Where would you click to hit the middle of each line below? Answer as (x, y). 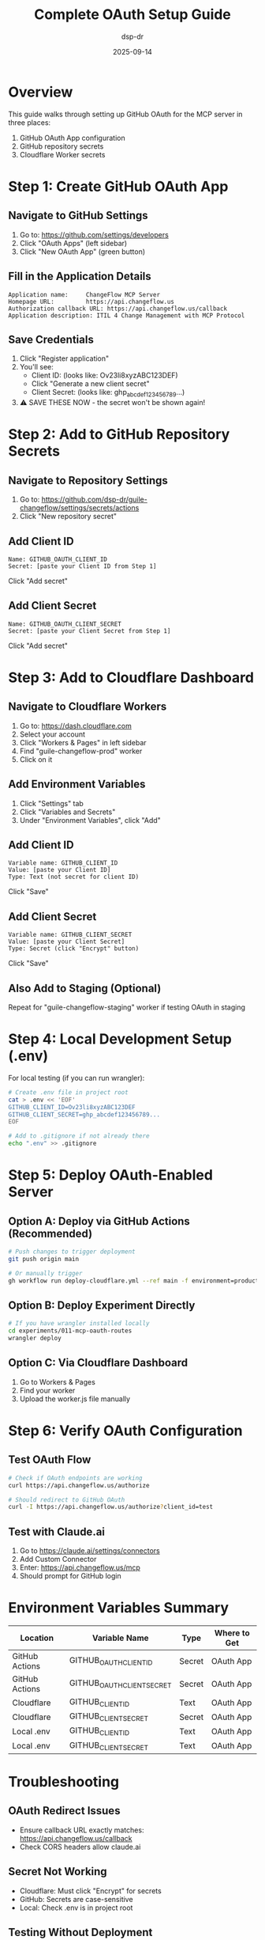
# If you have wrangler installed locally (79, 1324)
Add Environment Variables (77, 784)
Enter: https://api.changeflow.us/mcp (80, 1567)
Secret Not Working (58, 1872)
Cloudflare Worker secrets (62, 154)
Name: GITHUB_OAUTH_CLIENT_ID (58, 559)
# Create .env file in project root (68, 1092)
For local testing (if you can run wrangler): (77, 1078)
